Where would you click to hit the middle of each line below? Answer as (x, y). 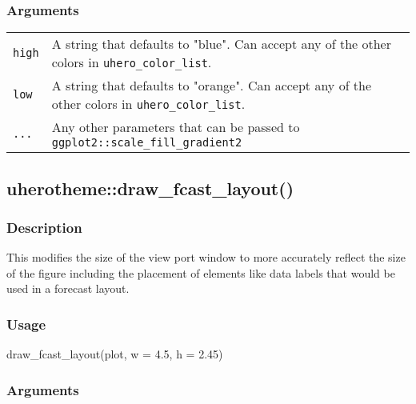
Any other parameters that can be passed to (176, 127)
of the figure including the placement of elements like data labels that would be (201, 272)
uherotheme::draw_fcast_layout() (150, 188)
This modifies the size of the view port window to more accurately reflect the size (206, 257)
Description (44, 227)
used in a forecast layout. (68, 288)
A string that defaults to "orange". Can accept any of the (212, 86)
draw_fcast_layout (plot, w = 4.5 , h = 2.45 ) (115, 354)
